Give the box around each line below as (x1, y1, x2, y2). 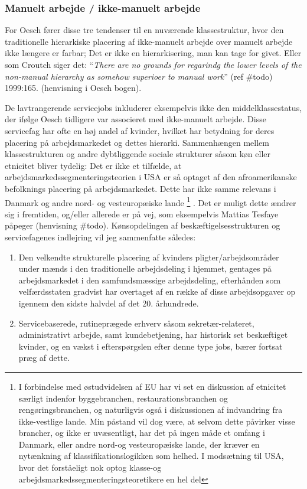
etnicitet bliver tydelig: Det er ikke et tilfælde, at (5, 159, 182, 171)
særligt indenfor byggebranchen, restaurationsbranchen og (18, 392, 228, 404)
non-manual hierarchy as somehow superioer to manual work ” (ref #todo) (5, 70, 273, 82)
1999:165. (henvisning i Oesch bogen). (5, 81, 142, 94)
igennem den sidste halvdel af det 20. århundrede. (18, 296, 199, 309)
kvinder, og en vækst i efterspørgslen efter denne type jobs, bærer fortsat (18, 340, 283, 352)
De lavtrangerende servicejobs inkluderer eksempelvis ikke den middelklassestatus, (5, 101, 302, 113)
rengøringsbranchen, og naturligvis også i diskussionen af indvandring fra (18, 403, 283, 416)
